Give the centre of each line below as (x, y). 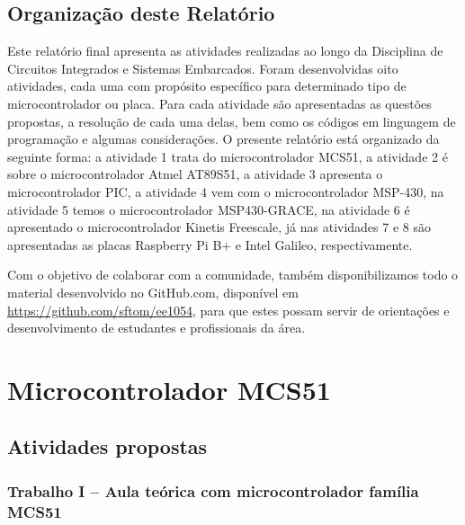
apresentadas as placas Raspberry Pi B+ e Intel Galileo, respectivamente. (210, 244)
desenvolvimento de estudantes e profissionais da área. (156, 328)
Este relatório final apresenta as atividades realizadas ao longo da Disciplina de (225, 51)
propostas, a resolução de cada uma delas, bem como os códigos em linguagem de (232, 121)
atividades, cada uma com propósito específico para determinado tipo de (207, 86)
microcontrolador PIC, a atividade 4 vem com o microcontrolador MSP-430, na (226, 191)
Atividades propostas (107, 446)
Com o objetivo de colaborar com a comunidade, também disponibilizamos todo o (233, 275)
